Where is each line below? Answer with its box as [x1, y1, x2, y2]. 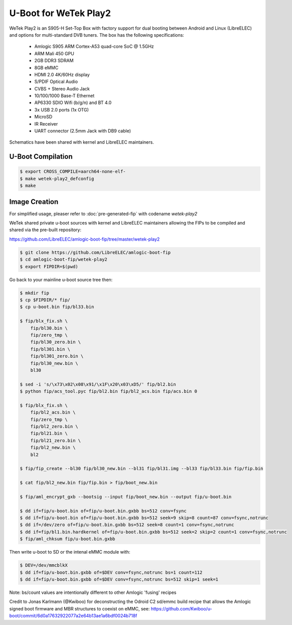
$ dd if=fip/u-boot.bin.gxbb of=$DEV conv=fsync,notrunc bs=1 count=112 [20, 569, 203, 575]
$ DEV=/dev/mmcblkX [20, 563, 68, 568]
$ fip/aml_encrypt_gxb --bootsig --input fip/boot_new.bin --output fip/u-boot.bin [20, 494, 232, 499]
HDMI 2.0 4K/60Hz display [34, 71, 90, 77]
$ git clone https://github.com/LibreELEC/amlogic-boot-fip [20, 249, 171, 255]
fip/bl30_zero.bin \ [30, 339, 81, 345]
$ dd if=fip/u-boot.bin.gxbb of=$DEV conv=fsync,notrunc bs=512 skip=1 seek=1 [20, 577, 218, 582]
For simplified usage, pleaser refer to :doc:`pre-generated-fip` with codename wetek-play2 [9, 211, 198, 217]
